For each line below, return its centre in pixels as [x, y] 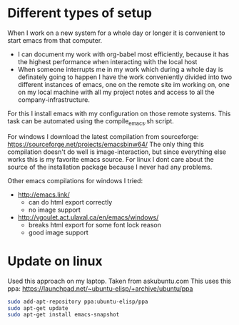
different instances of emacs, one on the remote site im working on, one [123, 84]
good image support [58, 232]
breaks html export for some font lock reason [95, 225]
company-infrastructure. [54, 99]
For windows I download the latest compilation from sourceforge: [103, 136]
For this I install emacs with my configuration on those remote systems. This [119, 113]
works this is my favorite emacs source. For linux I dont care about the [111, 159]
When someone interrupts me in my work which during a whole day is [120, 69]
